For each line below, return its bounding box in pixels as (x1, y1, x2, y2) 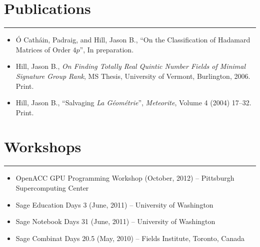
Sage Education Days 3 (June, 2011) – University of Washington (15, 199, 213, 210)
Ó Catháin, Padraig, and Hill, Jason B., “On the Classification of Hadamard (15, 34, 250, 45)
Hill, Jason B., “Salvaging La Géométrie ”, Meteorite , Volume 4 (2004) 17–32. (15, 97, 251, 108)
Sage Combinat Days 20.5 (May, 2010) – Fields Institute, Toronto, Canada (15, 233, 245, 243)
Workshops (4, 136, 81, 157)
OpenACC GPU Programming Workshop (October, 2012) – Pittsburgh (15, 173, 234, 183)
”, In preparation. (79, 44, 134, 54)
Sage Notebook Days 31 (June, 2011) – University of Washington (15, 216, 215, 227)
